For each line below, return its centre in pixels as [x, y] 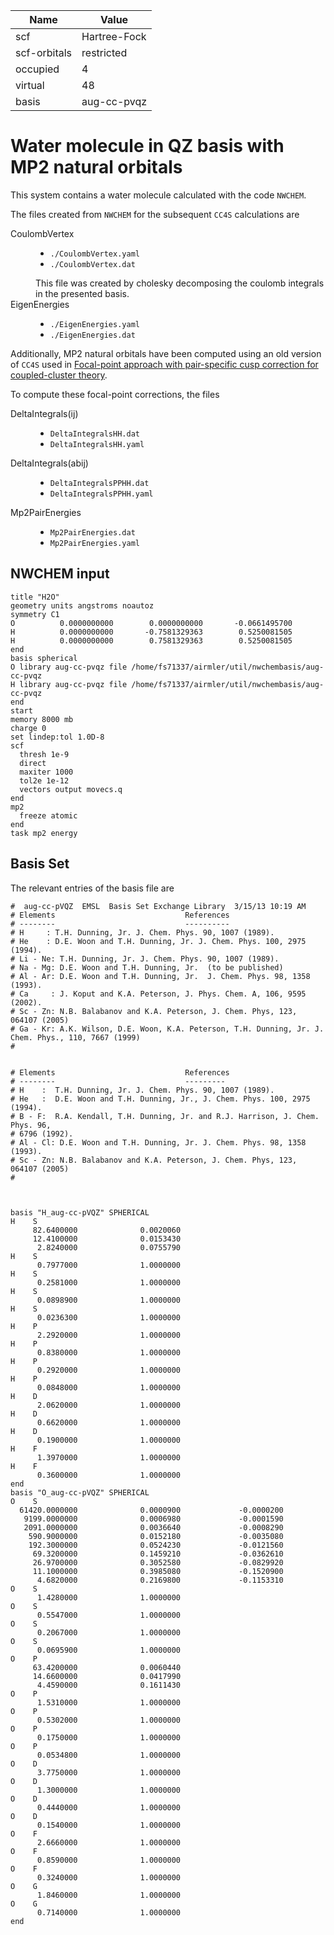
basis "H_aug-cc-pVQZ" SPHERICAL [80, 1212]
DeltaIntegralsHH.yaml [97, 444]
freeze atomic [48, 815]
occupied [37, 69]
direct [33, 763]
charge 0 [28, 728]
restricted [104, 52]
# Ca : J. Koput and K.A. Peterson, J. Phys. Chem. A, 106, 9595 [158, 994]
